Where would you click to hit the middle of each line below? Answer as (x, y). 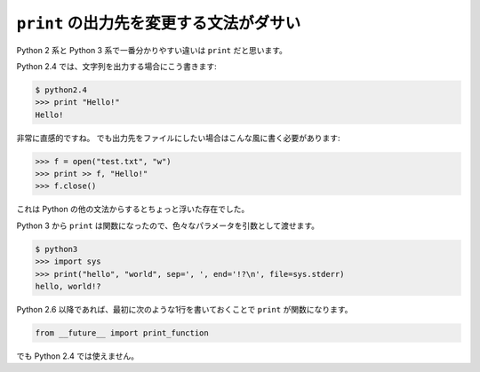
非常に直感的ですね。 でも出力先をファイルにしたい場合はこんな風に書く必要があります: (178, 138)
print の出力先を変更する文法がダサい (159, 23)
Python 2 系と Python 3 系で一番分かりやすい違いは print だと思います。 (152, 50)
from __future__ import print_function (122, 332)
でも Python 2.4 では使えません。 (78, 356)
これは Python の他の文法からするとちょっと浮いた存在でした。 (133, 210)
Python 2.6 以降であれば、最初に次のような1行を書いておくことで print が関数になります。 (184, 309)
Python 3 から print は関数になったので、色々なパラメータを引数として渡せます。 (168, 226)
